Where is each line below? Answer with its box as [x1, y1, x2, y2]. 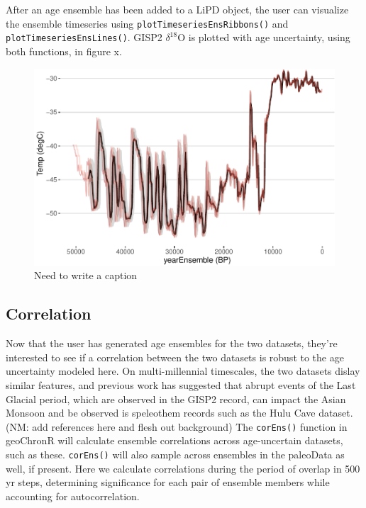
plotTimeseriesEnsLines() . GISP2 [6, 30, 162, 45]
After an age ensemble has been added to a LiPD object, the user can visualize [6, 2, 349, 16]
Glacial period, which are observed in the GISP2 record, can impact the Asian [6, 391, 346, 406]
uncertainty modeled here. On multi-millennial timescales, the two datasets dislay [6, 363, 360, 378]
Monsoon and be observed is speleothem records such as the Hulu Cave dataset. [6, 405, 353, 420]
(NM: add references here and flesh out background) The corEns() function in [6, 419, 348, 434]
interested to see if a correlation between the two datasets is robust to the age [6, 349, 344, 364]
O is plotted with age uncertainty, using [177, 30, 350, 45]
